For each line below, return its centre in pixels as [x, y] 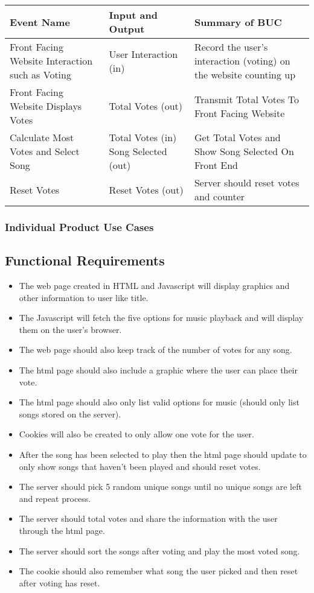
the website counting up [245, 75]
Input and [133, 15]
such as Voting [40, 75]
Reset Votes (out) [146, 189]
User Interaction [143, 54]
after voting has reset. [59, 582]
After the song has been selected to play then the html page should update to [163, 454]
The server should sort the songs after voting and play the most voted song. [159, 550]
